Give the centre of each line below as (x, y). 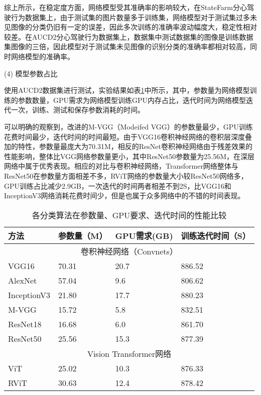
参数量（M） (83, 235)
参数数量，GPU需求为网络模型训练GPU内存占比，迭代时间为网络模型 (132, 100)
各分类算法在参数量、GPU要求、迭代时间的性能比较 (129, 215)
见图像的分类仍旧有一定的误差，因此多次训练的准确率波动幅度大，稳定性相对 (130, 27)
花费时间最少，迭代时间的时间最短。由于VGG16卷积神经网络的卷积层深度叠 (128, 136)
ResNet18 (25, 324)
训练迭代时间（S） (216, 235)
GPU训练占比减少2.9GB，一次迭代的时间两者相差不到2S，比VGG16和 (118, 185)
